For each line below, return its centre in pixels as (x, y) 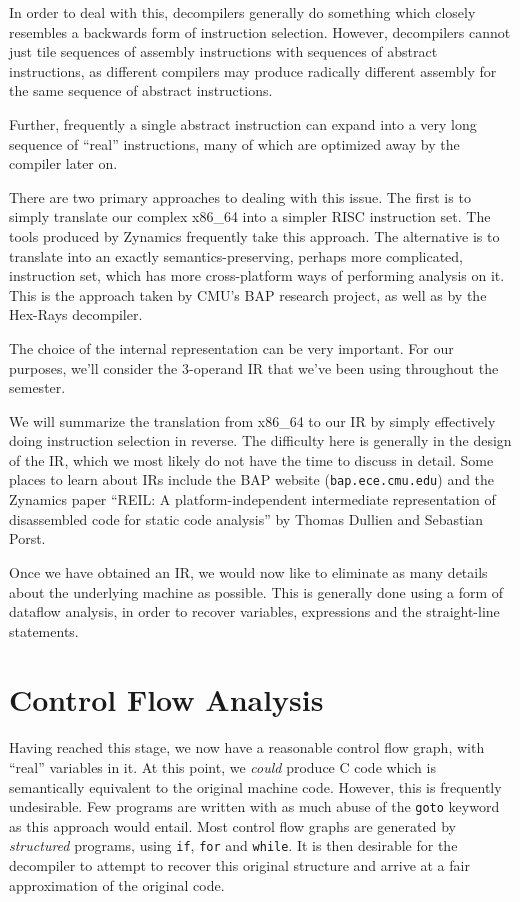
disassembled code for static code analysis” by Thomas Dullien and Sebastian (246, 518)
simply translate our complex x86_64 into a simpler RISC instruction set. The (250, 216)
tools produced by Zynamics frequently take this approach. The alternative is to (254, 235)
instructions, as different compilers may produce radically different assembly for (253, 70)
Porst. (27, 538)
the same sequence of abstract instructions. (141, 90)
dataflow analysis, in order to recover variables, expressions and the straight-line (254, 611)
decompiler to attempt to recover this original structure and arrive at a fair (239, 865)
